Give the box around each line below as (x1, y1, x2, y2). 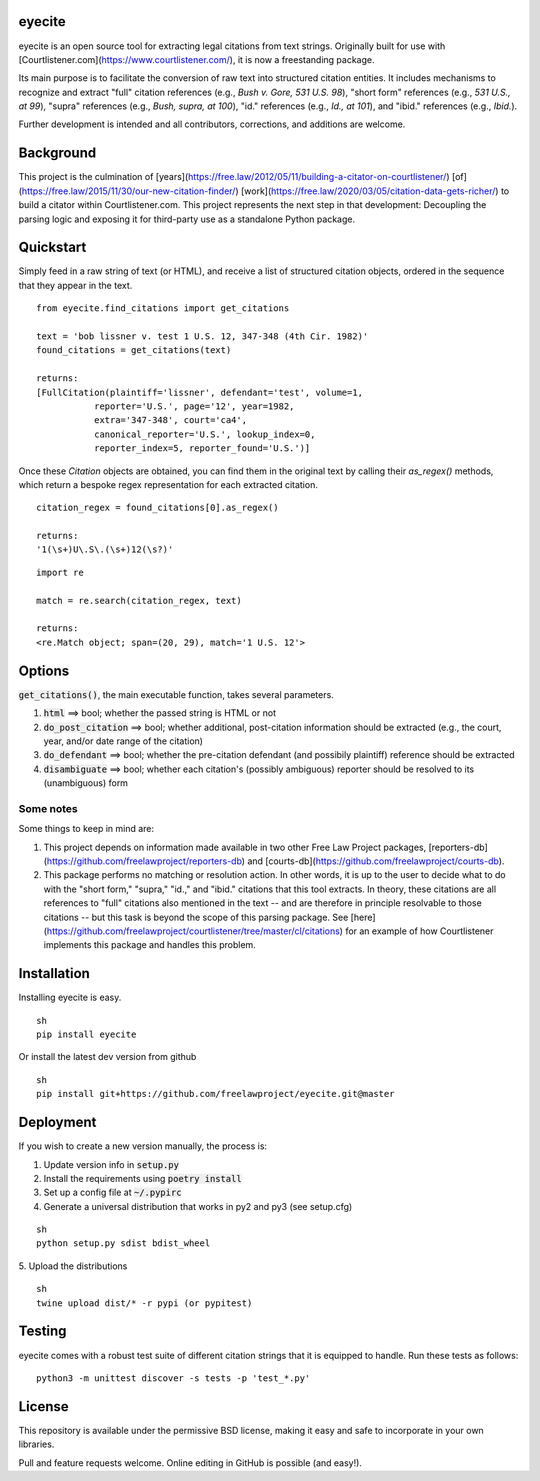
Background (18, 145, 97, 162)
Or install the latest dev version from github (18, 1051, 197, 1063)
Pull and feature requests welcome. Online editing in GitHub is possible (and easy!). (18, 1456, 362, 1469)
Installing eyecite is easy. (18, 991, 122, 1004)
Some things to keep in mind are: (18, 823, 155, 835)
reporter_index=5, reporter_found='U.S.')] (93, 443, 311, 454)
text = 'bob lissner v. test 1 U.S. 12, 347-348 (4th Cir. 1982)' (36, 331, 369, 342)
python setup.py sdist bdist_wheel (36, 1238, 211, 1249)
